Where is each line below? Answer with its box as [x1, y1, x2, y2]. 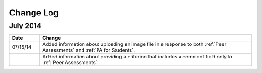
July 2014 [9, 21, 42, 30]
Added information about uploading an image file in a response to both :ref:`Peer [42, 41, 227, 48]
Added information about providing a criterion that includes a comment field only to [42, 53, 233, 60]
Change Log [9, 7, 59, 18]
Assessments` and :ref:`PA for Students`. [42, 47, 135, 54]
